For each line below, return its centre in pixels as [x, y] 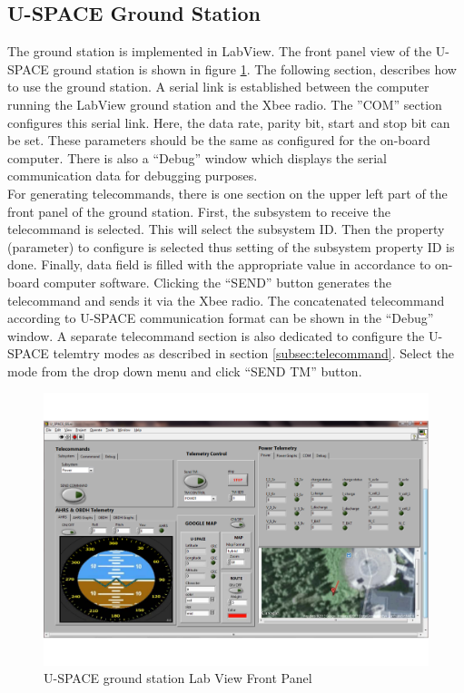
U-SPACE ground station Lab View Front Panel [178, 678]
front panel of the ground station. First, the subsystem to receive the [199, 211]
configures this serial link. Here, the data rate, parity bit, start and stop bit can [229, 122]
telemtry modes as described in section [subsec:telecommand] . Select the [254, 353]
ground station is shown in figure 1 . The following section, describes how [255, 68]
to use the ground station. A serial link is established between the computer [218, 87]
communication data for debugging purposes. [133, 176]
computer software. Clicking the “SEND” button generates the [218, 282]
